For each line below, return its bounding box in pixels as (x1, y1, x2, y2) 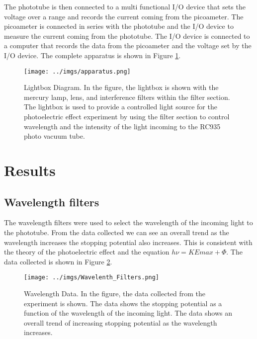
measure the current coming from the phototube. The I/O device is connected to (4, 30, 250, 41)
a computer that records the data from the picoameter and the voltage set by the (4, 40, 252, 51)
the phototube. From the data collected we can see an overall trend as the (4, 227, 229, 237)
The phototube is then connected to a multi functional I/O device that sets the (4, 1, 246, 11)
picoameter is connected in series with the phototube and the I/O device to (4, 21, 234, 31)
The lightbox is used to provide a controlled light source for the (24, 101, 217, 112)
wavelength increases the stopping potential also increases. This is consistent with (4, 237, 253, 247)
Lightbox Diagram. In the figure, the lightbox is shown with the (24, 82, 219, 92)
